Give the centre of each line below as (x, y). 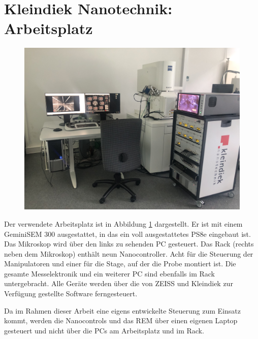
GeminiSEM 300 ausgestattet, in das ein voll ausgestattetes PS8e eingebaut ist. (127, 234)
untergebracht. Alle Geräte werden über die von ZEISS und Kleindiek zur (119, 283)
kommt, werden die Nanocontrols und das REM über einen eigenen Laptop (121, 320)
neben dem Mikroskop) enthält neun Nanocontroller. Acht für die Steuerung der (129, 253)
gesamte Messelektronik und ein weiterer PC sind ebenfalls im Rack (110, 273)
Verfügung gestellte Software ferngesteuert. (71, 294)
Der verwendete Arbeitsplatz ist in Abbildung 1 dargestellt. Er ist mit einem (123, 223)
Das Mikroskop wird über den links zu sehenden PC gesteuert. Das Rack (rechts (129, 244)
